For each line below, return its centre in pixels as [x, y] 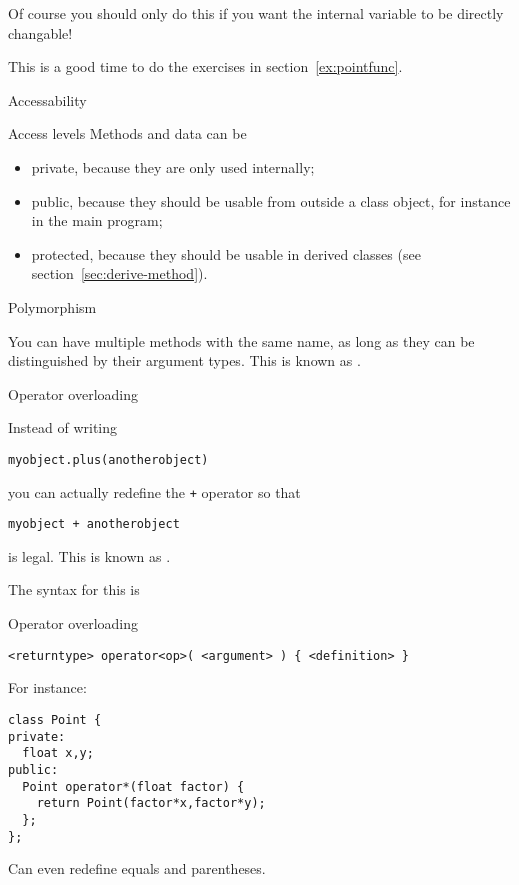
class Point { [55, 719]
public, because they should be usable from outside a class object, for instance [271, 200]
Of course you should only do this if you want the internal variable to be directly [256, 13]
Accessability [47, 99]
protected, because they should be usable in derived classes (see [226, 253]
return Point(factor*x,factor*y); [151, 803]
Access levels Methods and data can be [127, 133]
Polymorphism [52, 306]
